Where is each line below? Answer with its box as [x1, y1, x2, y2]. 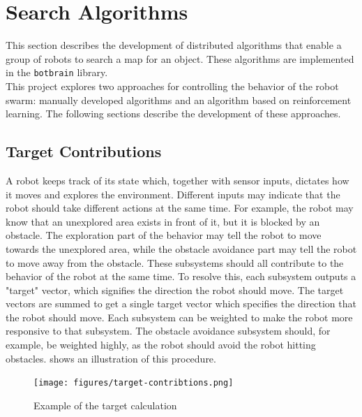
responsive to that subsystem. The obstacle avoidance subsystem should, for [6, 323, 331, 338]
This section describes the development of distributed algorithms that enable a [6, 38, 342, 52]
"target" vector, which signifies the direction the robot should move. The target [6, 282, 344, 297]
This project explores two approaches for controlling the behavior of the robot [6, 78, 339, 93]
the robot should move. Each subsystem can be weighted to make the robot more [6, 309, 353, 324]
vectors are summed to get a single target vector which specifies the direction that [6, 296, 356, 311]
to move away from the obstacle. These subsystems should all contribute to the [6, 255, 344, 270]
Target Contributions [6, 140, 162, 162]
